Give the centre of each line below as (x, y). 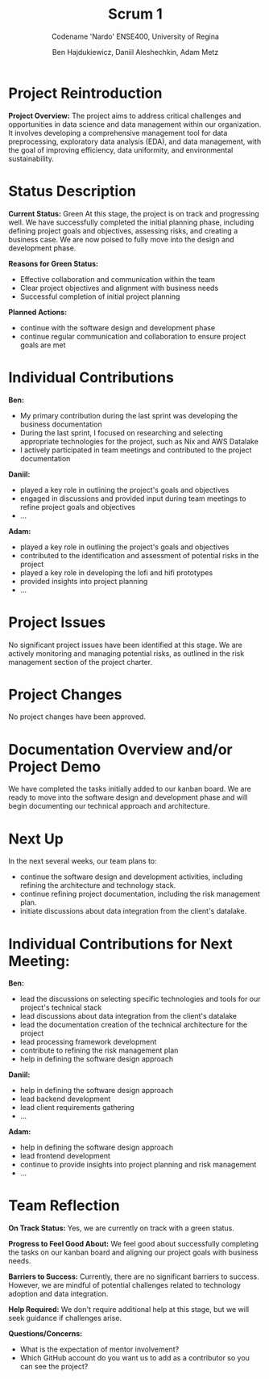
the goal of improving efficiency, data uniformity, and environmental (121, 149)
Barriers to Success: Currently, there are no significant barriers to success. (134, 1276)
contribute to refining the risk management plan (99, 1050)
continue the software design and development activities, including (131, 877)
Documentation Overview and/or (120, 749)
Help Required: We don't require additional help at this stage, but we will (129, 1310)
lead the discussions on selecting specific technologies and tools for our (140, 999)
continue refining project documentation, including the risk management (140, 894)
